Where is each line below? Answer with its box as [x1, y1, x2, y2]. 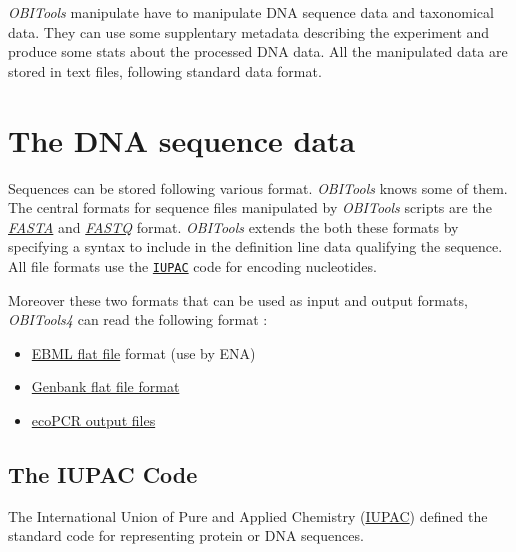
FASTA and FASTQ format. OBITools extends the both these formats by [8, 216, 459, 237]
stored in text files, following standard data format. [8, 60, 322, 81]
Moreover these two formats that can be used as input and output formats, [8, 289, 468, 310]
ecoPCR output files [31, 409, 156, 430]
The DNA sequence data [8, 119, 356, 160]
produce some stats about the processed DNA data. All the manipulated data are [8, 41, 508, 62]
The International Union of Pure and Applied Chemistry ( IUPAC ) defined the [8, 505, 488, 526]
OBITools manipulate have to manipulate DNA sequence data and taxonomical [8, 2, 494, 22]
